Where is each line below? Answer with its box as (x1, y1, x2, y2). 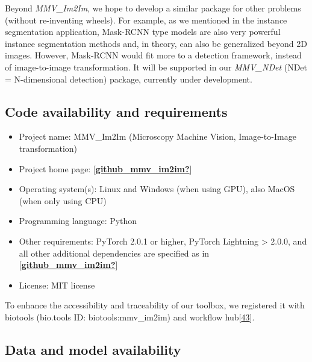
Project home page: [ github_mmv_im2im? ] (19, 162, 192, 175)
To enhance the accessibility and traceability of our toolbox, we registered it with (5, 299, 305, 311)
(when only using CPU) (19, 194, 107, 207)
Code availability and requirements (5, 102, 228, 120)
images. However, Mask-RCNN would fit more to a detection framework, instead (5, 49, 302, 61)
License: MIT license (19, 278, 95, 291)
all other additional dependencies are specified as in (19, 246, 210, 259)
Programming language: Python (19, 214, 137, 227)
